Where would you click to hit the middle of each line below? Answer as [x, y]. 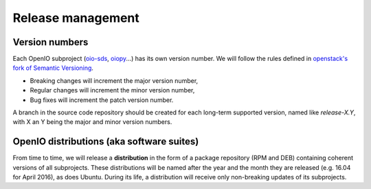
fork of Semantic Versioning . [53, 68]
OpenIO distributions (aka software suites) [106, 141]
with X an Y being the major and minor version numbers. [92, 122]
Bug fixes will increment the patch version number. [102, 100]
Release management [76, 18]
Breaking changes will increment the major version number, [114, 80]
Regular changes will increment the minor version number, [112, 90]
